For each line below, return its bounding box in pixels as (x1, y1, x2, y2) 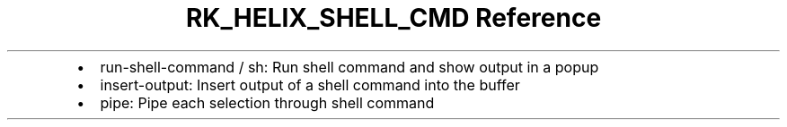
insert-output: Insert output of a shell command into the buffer (100, 75, 520, 94)
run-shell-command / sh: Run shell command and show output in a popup (100, 57, 599, 76)
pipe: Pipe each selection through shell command (100, 93, 435, 112)
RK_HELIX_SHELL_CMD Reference (185, 3, 602, 33)
